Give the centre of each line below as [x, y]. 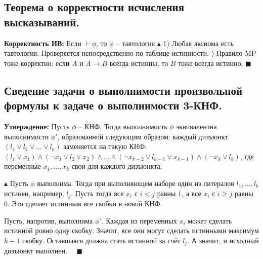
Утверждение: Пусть [37, 126]
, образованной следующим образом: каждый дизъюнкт [143, 136]
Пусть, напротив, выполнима [49, 220]
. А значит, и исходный [223, 240]
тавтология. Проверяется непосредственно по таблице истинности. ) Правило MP [130, 53]
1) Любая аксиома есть [198, 43]
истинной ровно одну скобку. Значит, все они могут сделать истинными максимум [131, 230]
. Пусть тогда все [97, 193]
